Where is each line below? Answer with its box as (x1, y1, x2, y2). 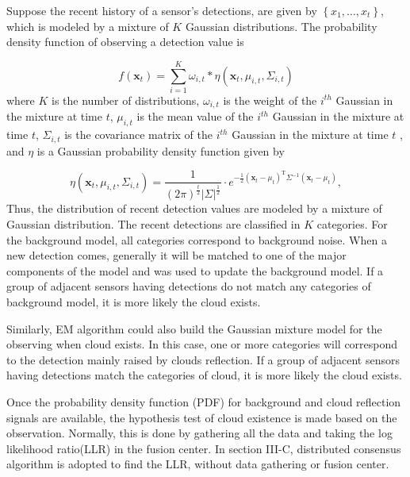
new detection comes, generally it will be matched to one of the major (6, 247, 347, 264)
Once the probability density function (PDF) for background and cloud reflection (6, 394, 401, 410)
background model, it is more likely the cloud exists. (6, 294, 261, 310)
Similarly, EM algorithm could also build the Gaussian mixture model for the (6, 320, 382, 337)
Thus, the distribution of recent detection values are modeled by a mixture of (6, 200, 382, 217)
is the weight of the (223, 91, 317, 108)
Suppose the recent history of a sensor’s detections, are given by (6, 2, 317, 18)
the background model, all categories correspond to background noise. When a (6, 231, 387, 248)
